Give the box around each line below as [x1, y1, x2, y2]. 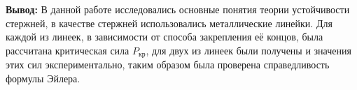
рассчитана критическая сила [6, 43, 129, 57]
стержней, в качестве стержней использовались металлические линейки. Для [6, 15, 332, 30]
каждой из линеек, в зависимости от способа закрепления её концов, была [6, 29, 323, 44]
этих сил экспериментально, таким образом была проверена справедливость [6, 57, 330, 72]
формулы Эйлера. [6, 70, 80, 85]
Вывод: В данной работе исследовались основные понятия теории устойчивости [6, 2, 350, 16]
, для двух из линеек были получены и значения [146, 43, 351, 57]
